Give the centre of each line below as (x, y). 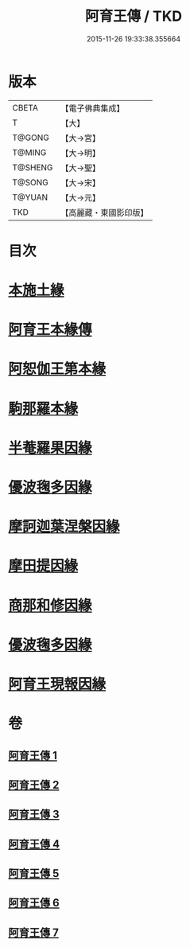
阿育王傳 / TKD (134, 16)
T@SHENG (33, 167)
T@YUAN (30, 197)
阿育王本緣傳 (50, 330)
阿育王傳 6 (34, 903)
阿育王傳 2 (34, 785)
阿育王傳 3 (34, 814)
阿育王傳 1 (33, 756)
